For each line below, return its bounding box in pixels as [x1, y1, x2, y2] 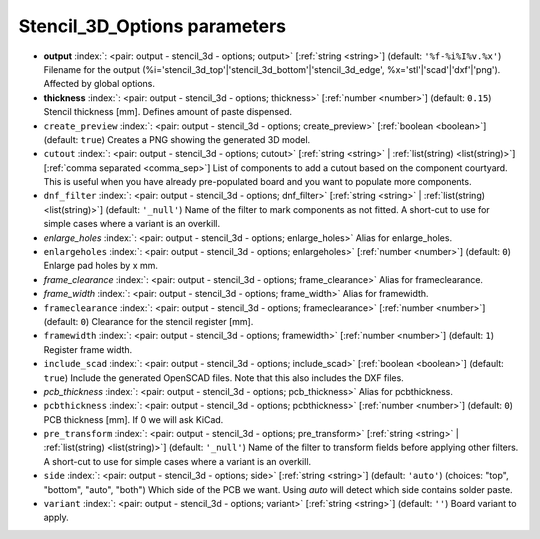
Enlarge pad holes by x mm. [43, 260, 159, 272]
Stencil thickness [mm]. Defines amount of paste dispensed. [43, 106, 293, 118]
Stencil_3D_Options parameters [18, 15, 287, 37]
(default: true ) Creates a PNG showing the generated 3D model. [43, 133, 311, 145]
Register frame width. [43, 343, 133, 355]
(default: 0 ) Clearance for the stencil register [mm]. [43, 315, 254, 327]
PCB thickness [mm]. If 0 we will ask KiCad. [43, 413, 224, 425]
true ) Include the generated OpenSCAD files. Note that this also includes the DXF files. [43, 371, 404, 384]
